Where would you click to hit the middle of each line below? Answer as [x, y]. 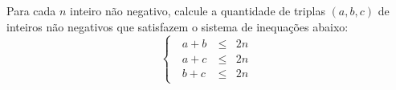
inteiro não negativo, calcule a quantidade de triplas [198, 10]
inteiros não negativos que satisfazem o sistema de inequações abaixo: [178, 26]
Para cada [31, 10]
